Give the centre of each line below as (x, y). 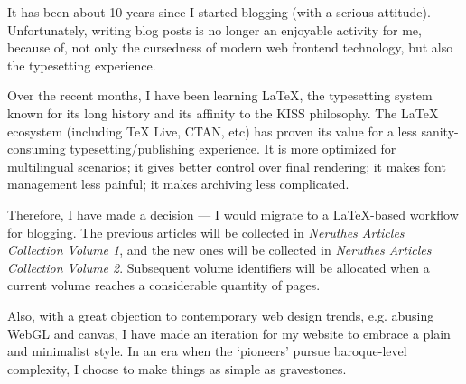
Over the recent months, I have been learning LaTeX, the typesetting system (220, 95)
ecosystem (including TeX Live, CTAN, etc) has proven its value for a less (212, 131)
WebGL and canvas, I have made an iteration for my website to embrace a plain (229, 333)
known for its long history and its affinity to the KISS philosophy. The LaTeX (223, 112)
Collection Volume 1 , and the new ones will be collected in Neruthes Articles (219, 250)
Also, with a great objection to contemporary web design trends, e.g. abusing (221, 315)
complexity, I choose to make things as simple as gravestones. (177, 368)
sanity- (440, 131)
